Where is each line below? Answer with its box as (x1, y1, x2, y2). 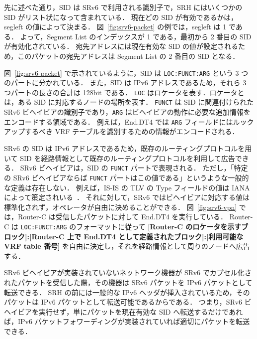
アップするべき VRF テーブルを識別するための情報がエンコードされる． (4, 126, 239, 137)
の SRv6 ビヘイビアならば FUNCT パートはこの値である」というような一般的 (4, 172, 249, 182)
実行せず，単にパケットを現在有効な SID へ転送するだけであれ (38, 306, 243, 317)
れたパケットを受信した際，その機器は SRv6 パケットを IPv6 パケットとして (4, 277, 253, 287)
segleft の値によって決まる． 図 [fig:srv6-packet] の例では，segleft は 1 (4, 21, 227, 32)
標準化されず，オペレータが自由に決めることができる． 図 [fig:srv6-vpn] (4, 201, 237, 212)
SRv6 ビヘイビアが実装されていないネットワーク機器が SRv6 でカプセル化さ (4, 267, 252, 278)
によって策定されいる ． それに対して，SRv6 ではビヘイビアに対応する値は (4, 192, 250, 202)
